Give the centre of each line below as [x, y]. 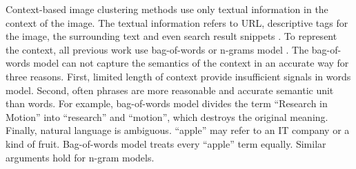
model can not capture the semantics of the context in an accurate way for [191, 63]
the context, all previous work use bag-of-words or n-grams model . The [157, 49]
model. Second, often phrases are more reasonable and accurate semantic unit [170, 90]
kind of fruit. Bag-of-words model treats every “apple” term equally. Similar [166, 143]
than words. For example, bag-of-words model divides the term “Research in [167, 103]
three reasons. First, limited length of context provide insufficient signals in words [178, 76]
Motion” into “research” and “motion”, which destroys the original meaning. [167, 116]
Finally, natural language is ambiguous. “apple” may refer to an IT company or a [178, 130]
